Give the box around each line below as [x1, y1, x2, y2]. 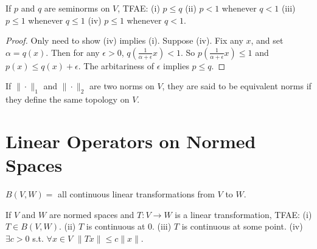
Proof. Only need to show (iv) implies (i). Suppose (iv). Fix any [5, 34, 243, 47]
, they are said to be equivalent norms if [162, 80, 312, 92]
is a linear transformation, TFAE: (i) [175, 208, 312, 220]
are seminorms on [44, 2, 110, 14]
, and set [251, 34, 284, 47]
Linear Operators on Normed [5, 128, 256, 153]
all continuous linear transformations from [58, 188, 215, 200]
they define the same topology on [5, 93, 130, 106]
